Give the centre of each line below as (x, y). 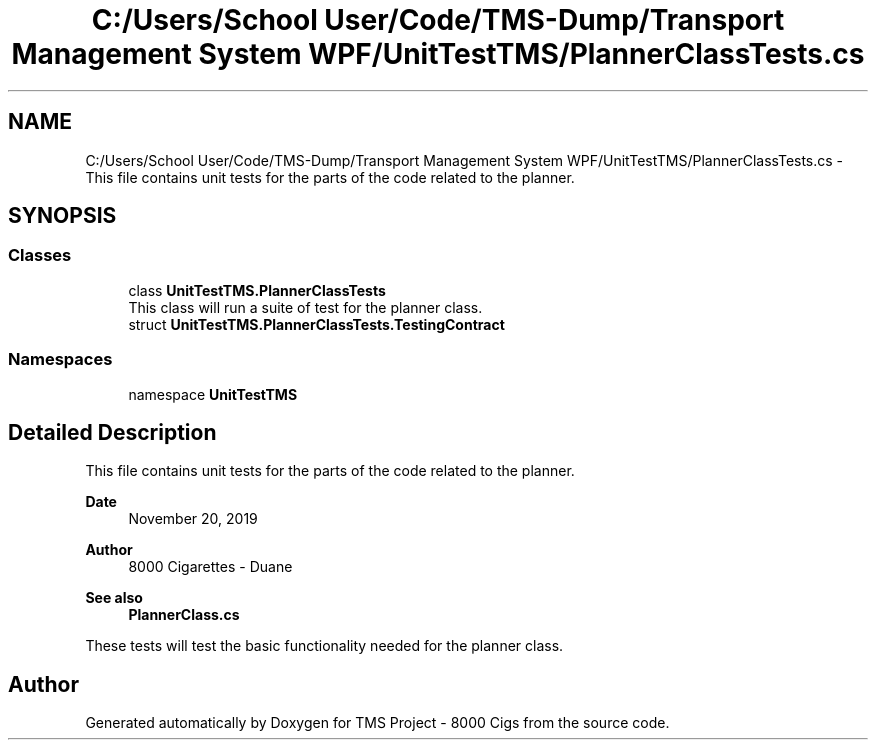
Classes (40, 255)
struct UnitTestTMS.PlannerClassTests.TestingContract (316, 324)
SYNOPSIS (62, 216)
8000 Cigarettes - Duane (210, 567)
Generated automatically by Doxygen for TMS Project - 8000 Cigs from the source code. (377, 723)
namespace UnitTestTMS (213, 394)
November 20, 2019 (193, 519)
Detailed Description (112, 432)
